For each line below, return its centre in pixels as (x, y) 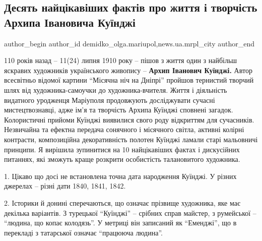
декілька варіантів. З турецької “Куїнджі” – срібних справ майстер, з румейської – (130, 213)
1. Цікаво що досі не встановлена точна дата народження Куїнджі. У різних (120, 176)
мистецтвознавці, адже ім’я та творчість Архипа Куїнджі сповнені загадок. (119, 110)
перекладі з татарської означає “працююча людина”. (83, 232)
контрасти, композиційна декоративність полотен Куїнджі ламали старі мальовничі (131, 139)
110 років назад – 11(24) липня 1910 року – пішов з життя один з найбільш (121, 60)
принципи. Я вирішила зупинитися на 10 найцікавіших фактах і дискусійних (122, 149)
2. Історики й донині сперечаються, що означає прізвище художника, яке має (122, 202)
